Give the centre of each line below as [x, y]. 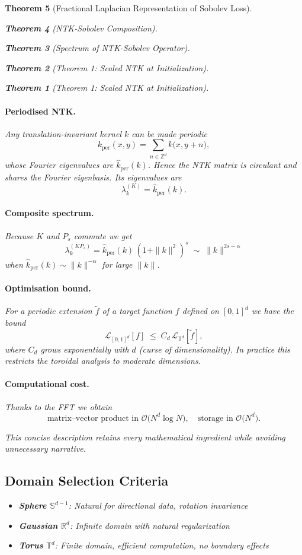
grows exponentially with [85, 349]
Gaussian [38, 525]
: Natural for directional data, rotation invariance [158, 505]
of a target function [137, 311]
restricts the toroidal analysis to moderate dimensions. [103, 361]
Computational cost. [47, 384]
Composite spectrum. [49, 213]
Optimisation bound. [48, 288]
